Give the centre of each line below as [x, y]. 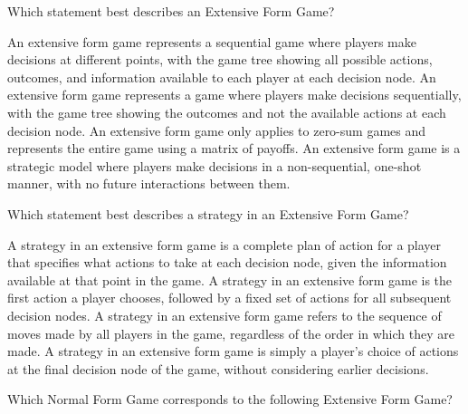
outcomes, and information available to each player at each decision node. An [222, 77]
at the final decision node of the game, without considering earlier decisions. [218, 368]
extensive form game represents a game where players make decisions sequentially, [234, 95]
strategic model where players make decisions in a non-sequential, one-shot [215, 165]
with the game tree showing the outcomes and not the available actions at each [227, 112]
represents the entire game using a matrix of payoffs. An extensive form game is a [234, 148]
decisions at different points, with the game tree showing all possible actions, [220, 59]
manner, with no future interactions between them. [149, 183]
